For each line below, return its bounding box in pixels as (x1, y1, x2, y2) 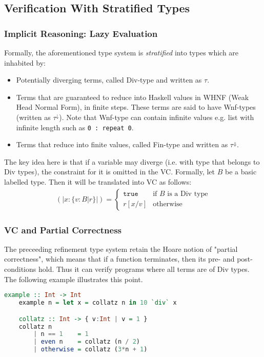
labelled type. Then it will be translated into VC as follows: (4, 176, 192, 187)
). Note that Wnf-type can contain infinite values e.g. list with (59, 111, 254, 122)
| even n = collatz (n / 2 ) (33, 338, 140, 346)
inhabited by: (4, 57, 46, 68)
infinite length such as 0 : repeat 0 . (16, 122, 134, 132)
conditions (4, 264, 36, 274)
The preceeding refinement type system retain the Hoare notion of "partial (4, 243, 238, 254)
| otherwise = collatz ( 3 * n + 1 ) (33, 346, 148, 353)
